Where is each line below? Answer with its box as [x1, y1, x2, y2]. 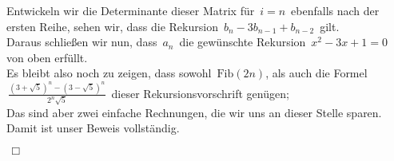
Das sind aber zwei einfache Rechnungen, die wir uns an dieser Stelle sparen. [6, 104, 382, 120]
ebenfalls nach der [291, 2, 380, 18]
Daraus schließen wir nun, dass [6, 33, 157, 50]
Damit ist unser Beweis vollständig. [6, 120, 180, 136]
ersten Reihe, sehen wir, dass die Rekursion [6, 18, 218, 34]
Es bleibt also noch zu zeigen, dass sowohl [6, 65, 212, 81]
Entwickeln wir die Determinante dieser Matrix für [6, 2, 255, 18]
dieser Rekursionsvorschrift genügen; [111, 84, 289, 101]
